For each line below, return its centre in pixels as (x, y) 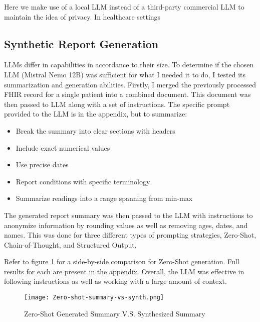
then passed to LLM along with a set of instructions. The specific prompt (117, 104)
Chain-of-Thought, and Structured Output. (70, 244)
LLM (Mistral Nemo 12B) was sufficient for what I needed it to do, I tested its (125, 74)
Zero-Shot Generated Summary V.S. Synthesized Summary (115, 313)
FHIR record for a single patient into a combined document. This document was (127, 94)
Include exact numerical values (63, 147)
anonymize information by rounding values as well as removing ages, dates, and (126, 225)
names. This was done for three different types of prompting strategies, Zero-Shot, (130, 235)
